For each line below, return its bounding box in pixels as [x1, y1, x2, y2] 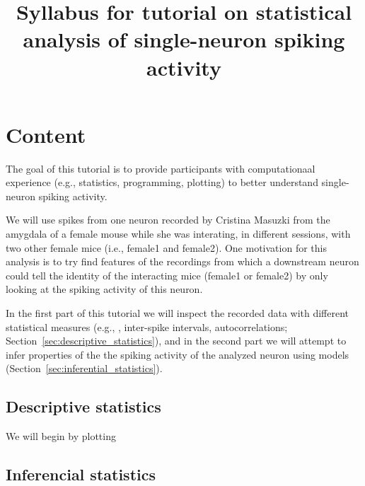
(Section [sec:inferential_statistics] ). [6, 361, 163, 376]
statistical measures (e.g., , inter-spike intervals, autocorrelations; [6, 319, 288, 334]
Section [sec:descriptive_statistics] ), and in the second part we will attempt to [6, 333, 347, 348]
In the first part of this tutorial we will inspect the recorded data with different [6, 306, 349, 320]
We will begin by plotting [6, 429, 116, 444]
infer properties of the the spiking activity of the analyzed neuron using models [6, 347, 349, 361]
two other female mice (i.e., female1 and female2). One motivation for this [6, 240, 327, 255]
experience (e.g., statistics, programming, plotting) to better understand [6, 175, 318, 190]
